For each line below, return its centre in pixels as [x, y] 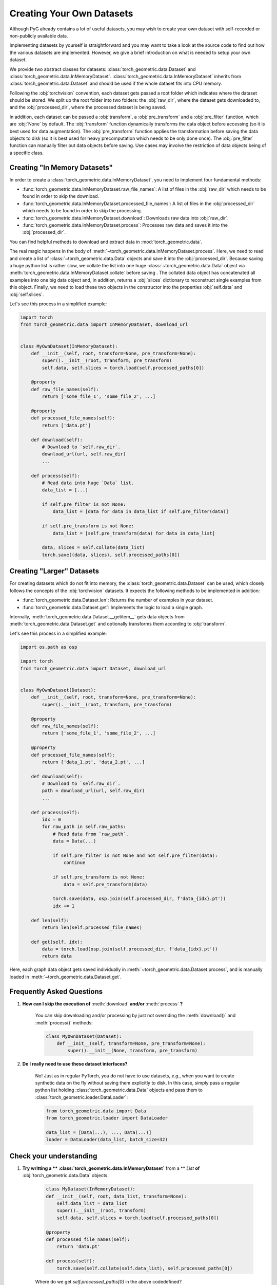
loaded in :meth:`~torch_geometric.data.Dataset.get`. [65, 977]
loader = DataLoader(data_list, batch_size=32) [107, 1140]
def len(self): [50, 920]
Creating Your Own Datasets [71, 13]
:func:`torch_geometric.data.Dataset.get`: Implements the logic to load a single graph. [113, 607]
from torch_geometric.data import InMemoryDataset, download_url [104, 325]
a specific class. [26, 153]
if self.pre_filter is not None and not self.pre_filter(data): [135, 855]
